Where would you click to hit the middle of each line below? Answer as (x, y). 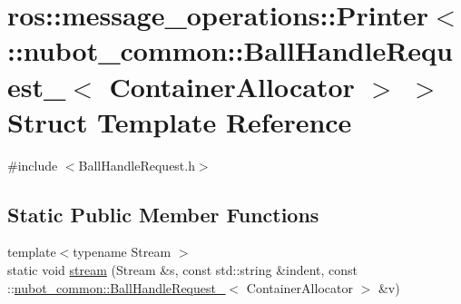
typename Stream (122, 252)
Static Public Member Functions (163, 214)
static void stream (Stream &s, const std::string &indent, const (183, 270)
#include (33, 165)
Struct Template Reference (180, 121)
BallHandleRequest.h (137, 165)
